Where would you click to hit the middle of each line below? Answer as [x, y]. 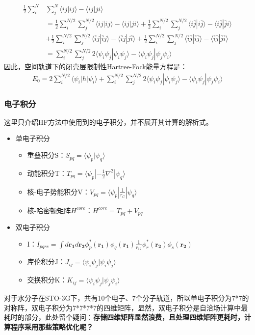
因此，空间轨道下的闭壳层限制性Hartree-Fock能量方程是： [96, 67]
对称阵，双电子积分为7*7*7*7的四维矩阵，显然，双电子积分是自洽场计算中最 [126, 307]
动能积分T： [47, 173]
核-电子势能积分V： [58, 191]
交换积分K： [47, 280]
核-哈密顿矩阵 [49, 210]
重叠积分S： [46, 155]
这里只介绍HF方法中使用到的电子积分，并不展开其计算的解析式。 [108, 122]
